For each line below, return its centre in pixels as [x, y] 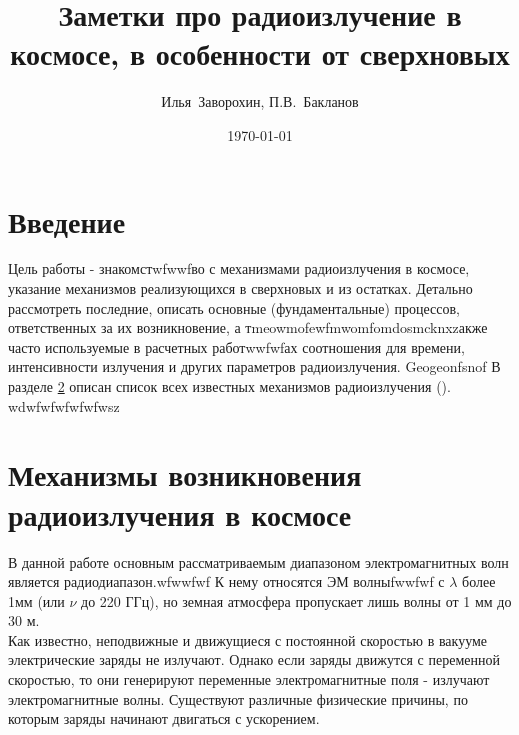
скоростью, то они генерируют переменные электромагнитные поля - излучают [249, 679]
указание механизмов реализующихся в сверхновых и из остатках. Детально [240, 288]
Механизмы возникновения [185, 474]
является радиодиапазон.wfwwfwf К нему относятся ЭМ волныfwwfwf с [226, 581]
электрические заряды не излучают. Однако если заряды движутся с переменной [254, 659]
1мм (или [36, 600]
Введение [67, 220]
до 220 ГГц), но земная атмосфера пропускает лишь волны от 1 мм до [296, 600]
